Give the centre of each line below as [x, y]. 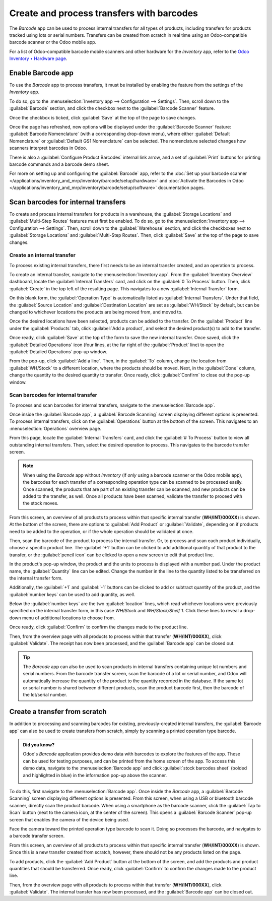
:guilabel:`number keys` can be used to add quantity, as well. [72, 594]
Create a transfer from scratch [58, 712]
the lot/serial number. [45, 695]
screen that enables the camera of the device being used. [69, 819]
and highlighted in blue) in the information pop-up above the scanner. [95, 775]
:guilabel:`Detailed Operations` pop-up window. [58, 352]
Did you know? [39, 745]
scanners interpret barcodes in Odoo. [48, 148]
